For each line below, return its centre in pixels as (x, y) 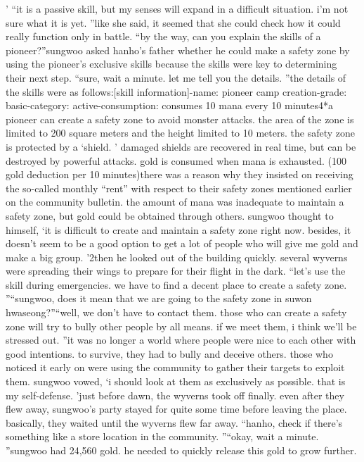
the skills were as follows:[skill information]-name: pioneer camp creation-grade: (176, 91)
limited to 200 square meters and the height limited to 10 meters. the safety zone (180, 133)
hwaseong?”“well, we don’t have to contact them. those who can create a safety (176, 312)
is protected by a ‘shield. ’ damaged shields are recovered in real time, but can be (181, 146)
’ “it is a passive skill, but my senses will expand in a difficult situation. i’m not (177, 8)
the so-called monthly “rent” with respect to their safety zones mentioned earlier (179, 188)
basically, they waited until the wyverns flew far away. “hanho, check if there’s (174, 422)
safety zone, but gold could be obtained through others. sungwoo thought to (170, 215)
